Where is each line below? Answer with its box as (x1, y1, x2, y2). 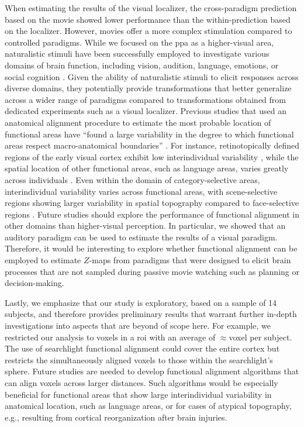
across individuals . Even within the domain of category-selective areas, (5, 173, 260, 185)
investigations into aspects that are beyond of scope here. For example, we (5, 319, 271, 332)
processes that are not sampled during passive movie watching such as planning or (5, 265, 299, 277)
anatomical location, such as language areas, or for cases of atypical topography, (5, 400, 292, 412)
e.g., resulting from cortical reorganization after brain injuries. (5, 411, 227, 423)
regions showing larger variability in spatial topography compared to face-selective (5, 197, 299, 209)
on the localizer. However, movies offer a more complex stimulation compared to (5, 25, 292, 37)
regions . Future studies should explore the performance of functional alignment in (5, 208, 299, 220)
